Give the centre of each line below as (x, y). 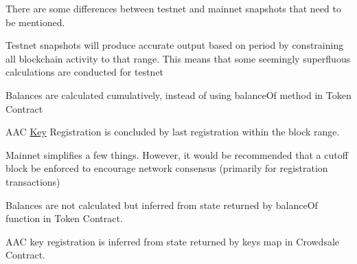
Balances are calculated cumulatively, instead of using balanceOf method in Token (178, 95)
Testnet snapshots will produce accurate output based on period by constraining (175, 45)
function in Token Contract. (64, 218)
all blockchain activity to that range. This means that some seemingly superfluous (178, 58)
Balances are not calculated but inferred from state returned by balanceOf (162, 205)
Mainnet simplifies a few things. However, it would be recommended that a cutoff (177, 154)
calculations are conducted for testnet (85, 72)
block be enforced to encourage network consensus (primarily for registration (167, 168)
